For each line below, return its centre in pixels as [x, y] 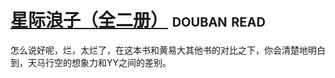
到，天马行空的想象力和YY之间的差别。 [91, 62]
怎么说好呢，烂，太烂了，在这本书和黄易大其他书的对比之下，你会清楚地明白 [168, 50]
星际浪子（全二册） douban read [138, 20]
